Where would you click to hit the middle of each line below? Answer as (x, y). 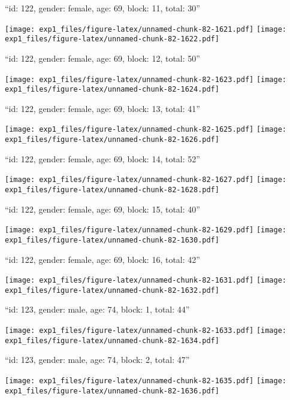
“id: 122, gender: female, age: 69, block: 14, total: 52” (102, 158)
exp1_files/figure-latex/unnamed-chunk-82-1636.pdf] (112, 391)
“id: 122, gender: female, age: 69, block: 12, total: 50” (102, 58)
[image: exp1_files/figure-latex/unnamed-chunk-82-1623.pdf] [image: (146, 79)
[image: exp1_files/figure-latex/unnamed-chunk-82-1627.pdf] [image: (146, 180)
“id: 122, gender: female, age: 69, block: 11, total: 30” (102, 8)
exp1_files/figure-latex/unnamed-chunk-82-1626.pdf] (112, 140)
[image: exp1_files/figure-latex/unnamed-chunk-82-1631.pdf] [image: (146, 281)
